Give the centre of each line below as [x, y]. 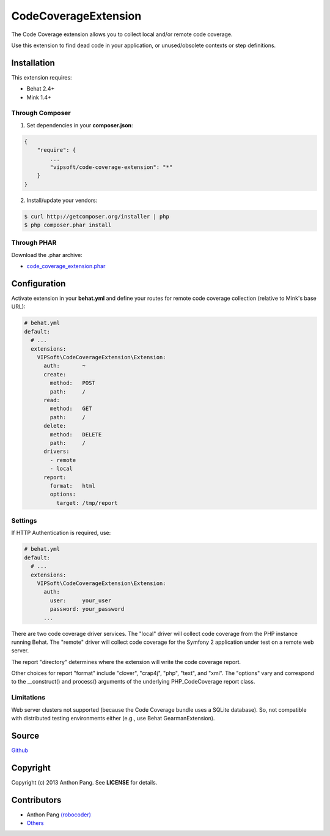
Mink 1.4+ [39, 97]
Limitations [28, 698]
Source [25, 735]
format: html [73, 486]
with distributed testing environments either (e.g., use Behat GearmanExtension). [113, 718]
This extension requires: [42, 77]
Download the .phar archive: [47, 255]
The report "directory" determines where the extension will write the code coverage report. [126, 662]
